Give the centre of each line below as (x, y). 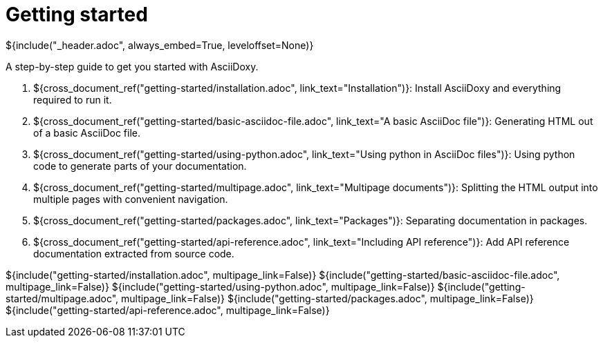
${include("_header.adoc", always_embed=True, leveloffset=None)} (160, 45)
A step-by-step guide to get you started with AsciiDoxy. (132, 66)
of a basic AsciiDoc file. (87, 133)
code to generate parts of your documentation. (140, 166)
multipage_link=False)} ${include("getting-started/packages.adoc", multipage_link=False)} (327, 298)
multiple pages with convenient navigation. (131, 199)
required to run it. (73, 99)
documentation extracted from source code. (134, 253)
